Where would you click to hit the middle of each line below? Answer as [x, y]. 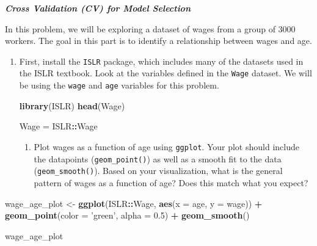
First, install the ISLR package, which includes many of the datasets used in [161, 61]
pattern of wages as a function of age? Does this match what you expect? [171, 182]
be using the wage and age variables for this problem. [119, 85]
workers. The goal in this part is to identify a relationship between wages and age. [158, 41]
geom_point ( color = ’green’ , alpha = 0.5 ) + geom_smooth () [127, 215]
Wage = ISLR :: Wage [58, 126]
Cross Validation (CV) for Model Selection [98, 8]
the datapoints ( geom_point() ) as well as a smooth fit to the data [158, 158]
